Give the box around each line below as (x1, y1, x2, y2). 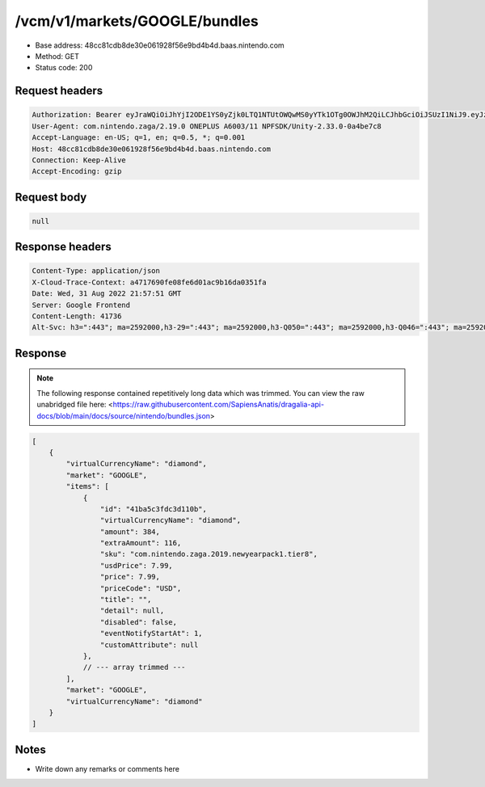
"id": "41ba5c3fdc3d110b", (99, 504, 208, 513)
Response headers (15, 240, 112, 254)
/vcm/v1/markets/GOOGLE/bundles (15, 12, 259, 30)
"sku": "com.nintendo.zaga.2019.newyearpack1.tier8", (99, 549, 318, 559)
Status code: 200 (35, 63, 93, 73)
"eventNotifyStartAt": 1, (99, 629, 203, 638)
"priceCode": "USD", (99, 583, 182, 593)
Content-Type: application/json (32, 267, 161, 276)
